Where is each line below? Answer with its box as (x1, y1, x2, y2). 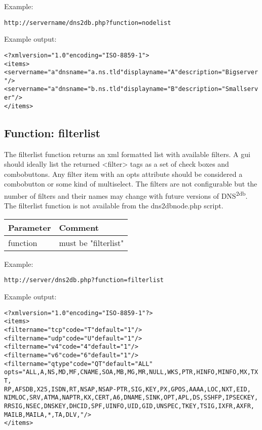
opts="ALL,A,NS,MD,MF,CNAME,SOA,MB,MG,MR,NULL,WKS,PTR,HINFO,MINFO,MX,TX (4, 368, 258, 376)
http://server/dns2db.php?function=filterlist (4, 277, 164, 284)
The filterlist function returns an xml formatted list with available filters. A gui (4, 148, 250, 159)
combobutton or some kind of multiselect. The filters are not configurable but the (4, 178, 257, 189)
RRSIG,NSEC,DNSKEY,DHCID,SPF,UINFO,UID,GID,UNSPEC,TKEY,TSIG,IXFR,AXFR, (4, 402, 254, 410)
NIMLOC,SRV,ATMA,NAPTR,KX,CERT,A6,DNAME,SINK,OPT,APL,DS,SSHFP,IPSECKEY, (4, 394, 258, 402)
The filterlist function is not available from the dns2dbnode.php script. (4, 200, 223, 211)
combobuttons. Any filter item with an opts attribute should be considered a (4, 168, 243, 179)
